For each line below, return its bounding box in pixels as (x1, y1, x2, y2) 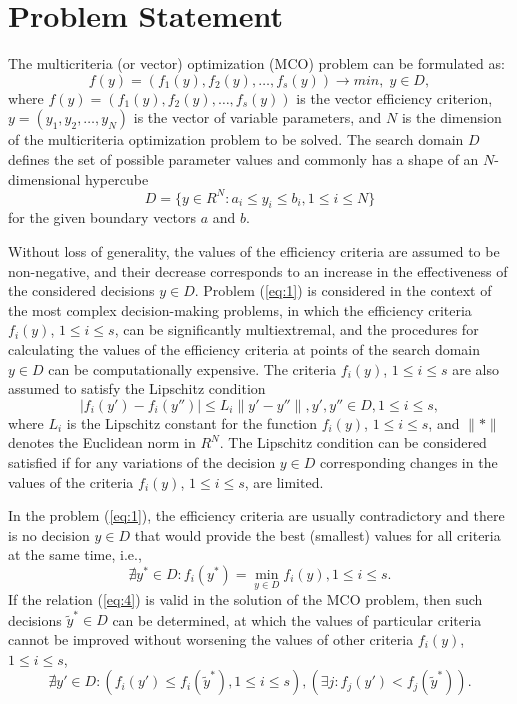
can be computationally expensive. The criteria (48, 358, 337, 379)
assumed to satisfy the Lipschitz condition (8, 378, 266, 399)
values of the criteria (8, 471, 134, 492)
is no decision (8, 524, 90, 545)
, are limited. (244, 471, 324, 492)
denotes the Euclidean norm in (8, 432, 196, 453)
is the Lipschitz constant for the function (66, 412, 318, 433)
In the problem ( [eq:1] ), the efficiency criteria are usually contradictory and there (8, 505, 505, 526)
